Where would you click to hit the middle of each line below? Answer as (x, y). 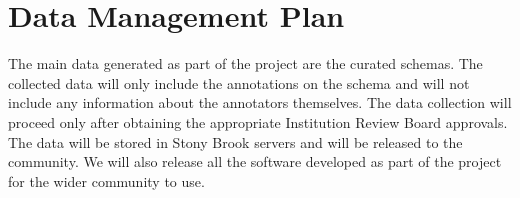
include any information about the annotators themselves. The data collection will (260, 102)
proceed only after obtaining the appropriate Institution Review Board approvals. (258, 121)
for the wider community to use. (106, 180)
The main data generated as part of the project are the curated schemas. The (245, 63)
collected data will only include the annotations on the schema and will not (239, 82)
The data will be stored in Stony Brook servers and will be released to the (235, 141)
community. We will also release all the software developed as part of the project (255, 161)
